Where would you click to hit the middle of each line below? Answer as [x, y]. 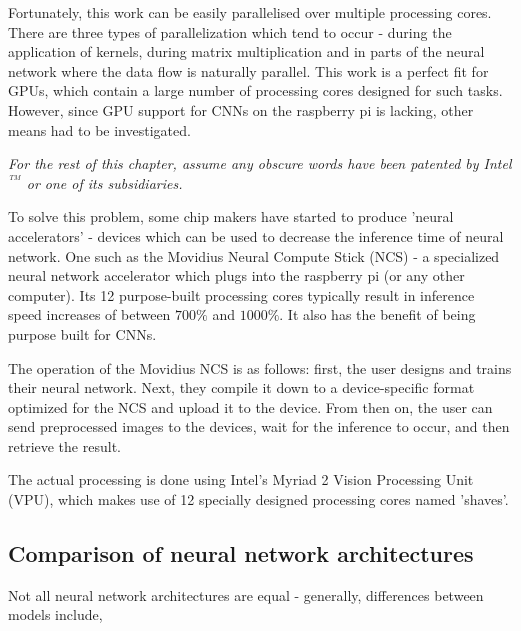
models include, [55, 614]
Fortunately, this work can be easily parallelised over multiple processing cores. [250, 12]
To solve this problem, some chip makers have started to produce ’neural [231, 216]
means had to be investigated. [99, 129]
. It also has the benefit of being [377, 314]
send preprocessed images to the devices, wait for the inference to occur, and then [259, 426]
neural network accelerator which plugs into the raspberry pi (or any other [236, 275]
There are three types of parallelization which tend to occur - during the [230, 31]
